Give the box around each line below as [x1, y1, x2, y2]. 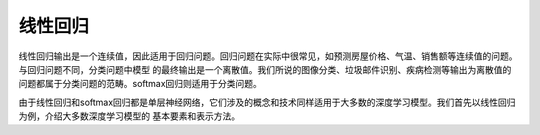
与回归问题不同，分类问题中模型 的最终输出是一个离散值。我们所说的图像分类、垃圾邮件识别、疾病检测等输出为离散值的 [18, 63, 512, 75]
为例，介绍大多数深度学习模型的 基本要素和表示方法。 [18, 110, 240, 122]
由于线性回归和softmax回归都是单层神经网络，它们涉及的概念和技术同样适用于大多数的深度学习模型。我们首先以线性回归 [18, 96, 516, 108]
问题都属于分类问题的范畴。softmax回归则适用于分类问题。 [18, 78, 262, 90]
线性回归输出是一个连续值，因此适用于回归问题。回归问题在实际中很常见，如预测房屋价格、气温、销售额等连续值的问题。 [18, 50, 518, 62]
